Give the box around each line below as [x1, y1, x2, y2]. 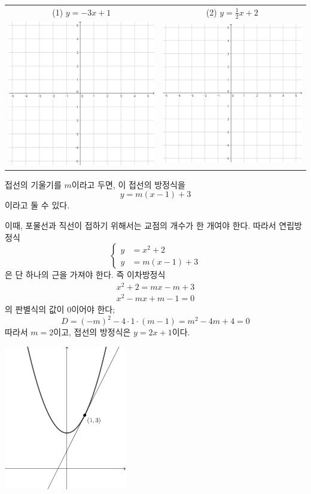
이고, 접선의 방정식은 [53, 326, 131, 338]
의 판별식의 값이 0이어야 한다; [5, 303, 115, 316]
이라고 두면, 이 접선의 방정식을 [71, 178, 185, 190]
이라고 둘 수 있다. [5, 199, 70, 211]
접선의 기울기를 [5, 178, 62, 190]
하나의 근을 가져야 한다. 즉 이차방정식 [26, 268, 166, 281]
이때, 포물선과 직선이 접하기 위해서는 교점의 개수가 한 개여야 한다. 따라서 [5, 219, 276, 232]
